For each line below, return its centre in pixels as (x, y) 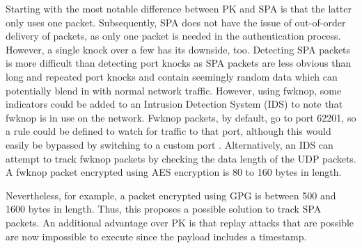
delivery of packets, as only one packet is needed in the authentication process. (173, 36)
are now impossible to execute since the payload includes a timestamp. (156, 236)
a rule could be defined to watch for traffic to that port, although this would (168, 131)
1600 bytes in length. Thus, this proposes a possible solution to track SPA (164, 209)
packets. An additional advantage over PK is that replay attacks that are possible (180, 222)
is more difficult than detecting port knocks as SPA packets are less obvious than (179, 63)
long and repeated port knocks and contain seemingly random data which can (172, 76)
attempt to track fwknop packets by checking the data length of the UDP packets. (181, 158)
